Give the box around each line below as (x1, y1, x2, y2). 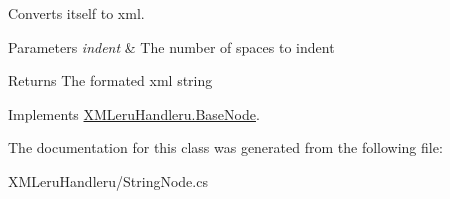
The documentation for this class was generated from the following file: (8, 137, 443, 158)
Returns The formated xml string (8, 70, 213, 91)
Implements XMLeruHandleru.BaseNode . (8, 103, 260, 124)
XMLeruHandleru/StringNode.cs (8, 170, 208, 191)
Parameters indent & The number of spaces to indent (8, 36, 335, 57)
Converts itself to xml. (8, 3, 145, 23)
